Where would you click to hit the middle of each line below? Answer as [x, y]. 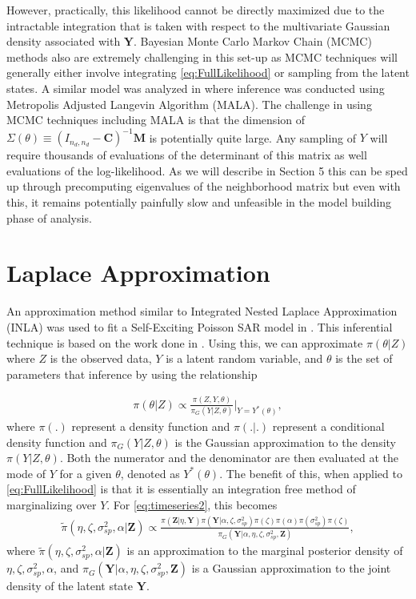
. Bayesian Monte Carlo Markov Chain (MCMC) [253, 41]
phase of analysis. [49, 217]
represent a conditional [328, 426]
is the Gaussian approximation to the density [285, 442]
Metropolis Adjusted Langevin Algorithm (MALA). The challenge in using [189, 104]
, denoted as [150, 473]
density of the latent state [70, 586]
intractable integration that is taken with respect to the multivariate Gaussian [198, 25]
